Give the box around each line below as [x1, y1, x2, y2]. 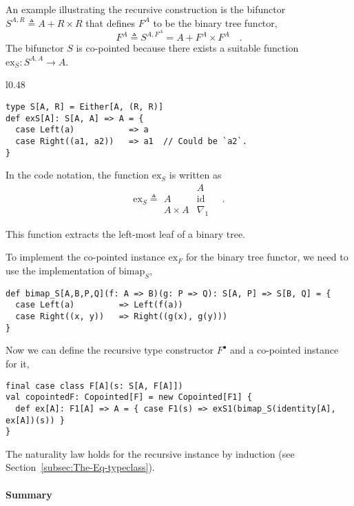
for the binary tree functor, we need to [185, 250, 348, 264]
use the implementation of [6, 263, 116, 277]
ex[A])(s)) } [6, 415, 65, 425]
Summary [6, 487, 52, 501]
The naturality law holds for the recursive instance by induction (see [6, 446, 295, 461]
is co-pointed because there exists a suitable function [76, 41, 299, 55]
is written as [169, 168, 222, 182]
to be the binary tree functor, [153, 15, 278, 30]
